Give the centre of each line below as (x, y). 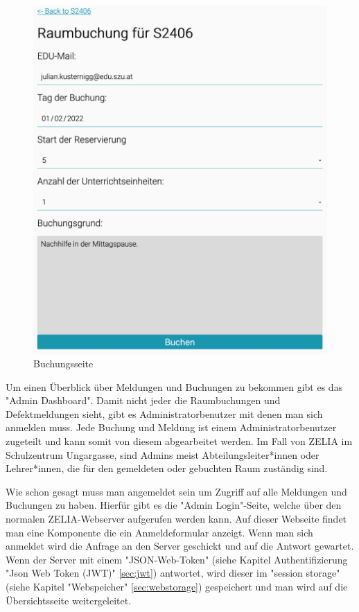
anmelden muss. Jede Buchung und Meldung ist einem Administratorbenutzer (171, 427)
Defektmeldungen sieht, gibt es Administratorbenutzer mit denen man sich (164, 413)
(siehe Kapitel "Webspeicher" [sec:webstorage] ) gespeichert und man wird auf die (177, 587)
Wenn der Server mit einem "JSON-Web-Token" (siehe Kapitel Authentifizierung (177, 559)
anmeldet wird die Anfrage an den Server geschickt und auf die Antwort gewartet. (180, 546)
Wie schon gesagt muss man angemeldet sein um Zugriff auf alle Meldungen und (176, 491)
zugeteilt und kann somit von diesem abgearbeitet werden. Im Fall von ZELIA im (179, 441)
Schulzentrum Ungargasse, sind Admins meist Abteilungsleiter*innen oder (163, 454)
